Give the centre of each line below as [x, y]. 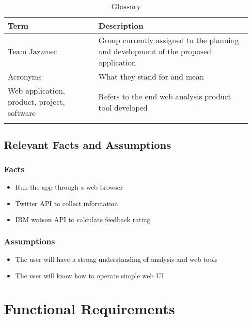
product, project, [36, 102]
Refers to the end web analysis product [165, 96]
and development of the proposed [155, 51]
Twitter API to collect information [67, 203]
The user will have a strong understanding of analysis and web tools [116, 259]
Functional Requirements [89, 309]
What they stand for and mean [151, 76]
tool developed [123, 107]
